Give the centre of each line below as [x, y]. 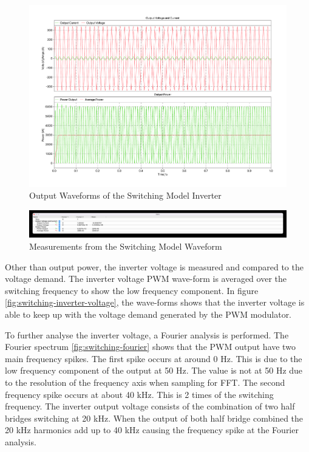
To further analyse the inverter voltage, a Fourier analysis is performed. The [147, 334]
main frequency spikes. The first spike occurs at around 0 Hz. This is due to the [154, 358]
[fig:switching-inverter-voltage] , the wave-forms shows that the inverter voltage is [155, 302]
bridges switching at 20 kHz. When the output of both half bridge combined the [154, 418]
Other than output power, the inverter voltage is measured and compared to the [154, 266]
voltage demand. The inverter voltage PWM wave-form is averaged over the [146, 279]
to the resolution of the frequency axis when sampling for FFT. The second [145, 382]
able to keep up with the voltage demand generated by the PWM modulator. [148, 314]
